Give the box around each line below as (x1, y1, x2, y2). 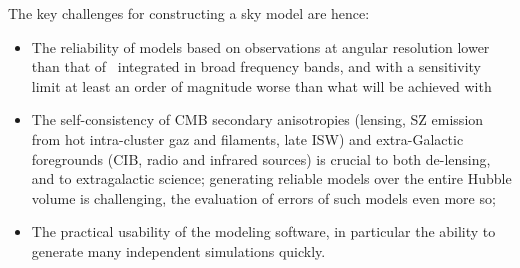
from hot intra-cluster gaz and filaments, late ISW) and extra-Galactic (31, 128, 464, 149)
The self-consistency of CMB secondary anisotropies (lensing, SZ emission (31, 109, 484, 130)
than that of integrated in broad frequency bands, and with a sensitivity (31, 56, 481, 77)
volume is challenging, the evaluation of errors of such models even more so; (31, 187, 496, 208)
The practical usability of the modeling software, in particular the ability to (31, 221, 496, 242)
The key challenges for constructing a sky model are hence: (8, 3, 370, 23)
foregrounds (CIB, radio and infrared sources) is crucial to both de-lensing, (31, 148, 491, 169)
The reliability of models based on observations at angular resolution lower (31, 36, 490, 57)
